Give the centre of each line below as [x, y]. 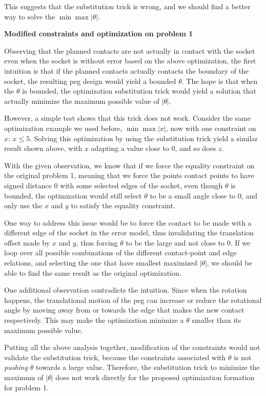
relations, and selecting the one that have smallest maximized [101, 263]
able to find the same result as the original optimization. [93, 272]
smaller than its [217, 320]
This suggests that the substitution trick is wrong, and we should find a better [127, 6]
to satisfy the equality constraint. [123, 205]
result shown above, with [43, 148]
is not [243, 357]
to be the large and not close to [175, 242]
